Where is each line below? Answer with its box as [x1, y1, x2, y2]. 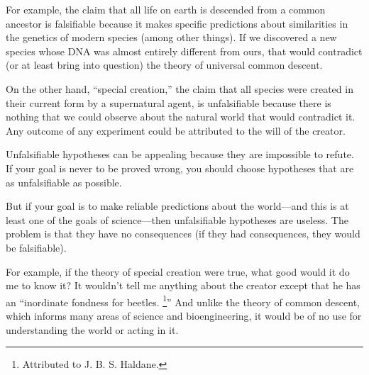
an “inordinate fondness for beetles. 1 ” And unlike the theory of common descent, [6, 292, 360, 309]
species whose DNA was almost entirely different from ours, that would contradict [6, 43, 363, 58]
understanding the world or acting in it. [6, 322, 179, 337]
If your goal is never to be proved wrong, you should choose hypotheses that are [6, 160, 354, 175]
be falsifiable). [6, 240, 67, 254]
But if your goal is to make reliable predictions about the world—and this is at [6, 198, 349, 213]
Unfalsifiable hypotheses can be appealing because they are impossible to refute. [6, 147, 354, 162]
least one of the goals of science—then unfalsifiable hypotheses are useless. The [6, 212, 348, 227]
